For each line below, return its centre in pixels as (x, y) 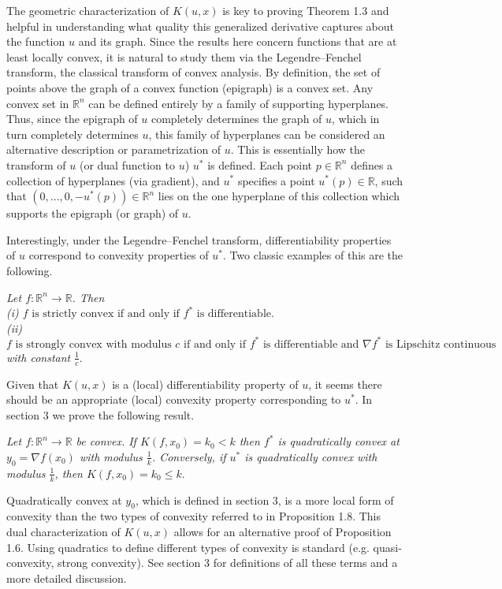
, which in (356, 119)
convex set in (38, 103)
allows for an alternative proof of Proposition (283, 531)
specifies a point (276, 180)
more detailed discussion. (67, 578)
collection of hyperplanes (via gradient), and (113, 180)
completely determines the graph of (236, 119)
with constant (39, 357)
